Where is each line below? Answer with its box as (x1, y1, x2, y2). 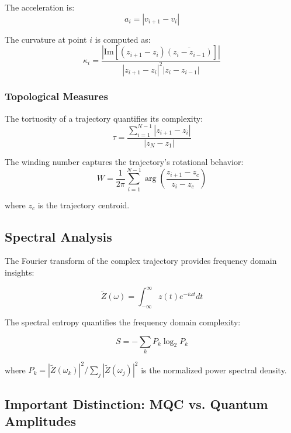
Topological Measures (5, 89, 108, 104)
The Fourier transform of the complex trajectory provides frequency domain (5, 255, 277, 267)
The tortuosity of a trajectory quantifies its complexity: (5, 112, 203, 124)
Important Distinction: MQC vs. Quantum (5, 394, 268, 413)
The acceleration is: (5, 1, 75, 13)
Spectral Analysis (5, 227, 112, 245)
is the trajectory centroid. (37, 198, 130, 211)
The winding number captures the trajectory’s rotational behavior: (5, 155, 244, 167)
